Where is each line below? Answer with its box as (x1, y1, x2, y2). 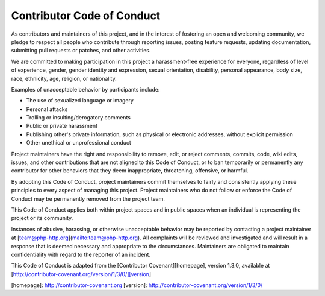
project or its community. (11, 215, 73, 222)
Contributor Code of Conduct (11, 9, 161, 22)
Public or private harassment (26, 122, 98, 130)
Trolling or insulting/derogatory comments (26, 114, 131, 121)
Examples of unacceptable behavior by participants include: (11, 86, 160, 93)
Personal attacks (26, 105, 68, 113)
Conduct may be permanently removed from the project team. (11, 195, 166, 202)
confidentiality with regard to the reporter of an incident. (11, 251, 150, 258)
